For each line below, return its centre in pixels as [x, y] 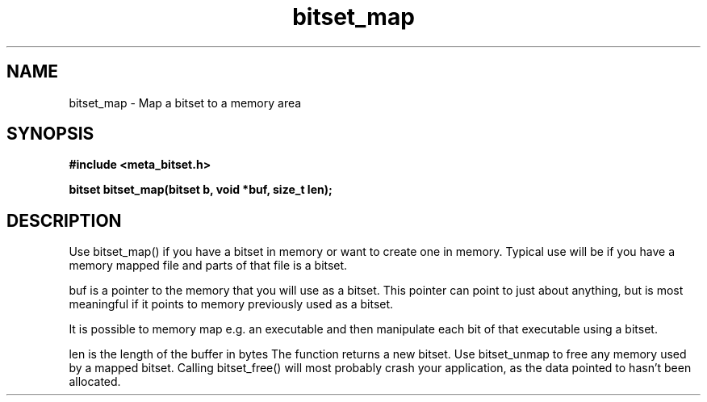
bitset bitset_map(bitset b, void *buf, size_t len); [201, 190]
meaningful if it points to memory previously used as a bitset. [231, 304]
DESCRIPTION [64, 220]
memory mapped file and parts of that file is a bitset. [208, 266]
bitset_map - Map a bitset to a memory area [185, 103]
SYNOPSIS [50, 134]
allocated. [95, 382]
